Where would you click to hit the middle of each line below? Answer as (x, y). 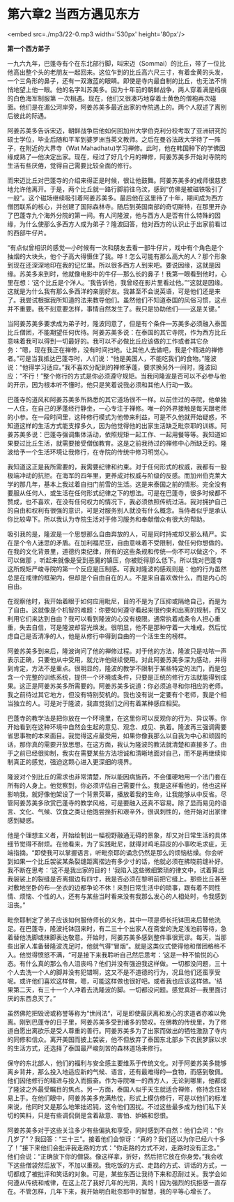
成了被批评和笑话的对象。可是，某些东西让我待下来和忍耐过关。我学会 (120, 1173)
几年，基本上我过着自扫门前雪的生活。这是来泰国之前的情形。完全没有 (126, 484)
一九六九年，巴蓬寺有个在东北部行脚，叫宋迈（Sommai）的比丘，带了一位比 (117, 63)
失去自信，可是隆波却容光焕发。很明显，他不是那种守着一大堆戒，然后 (120, 627)
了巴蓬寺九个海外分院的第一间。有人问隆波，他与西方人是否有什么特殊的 (111, 215)
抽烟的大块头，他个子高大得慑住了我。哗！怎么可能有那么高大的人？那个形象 (117, 256)
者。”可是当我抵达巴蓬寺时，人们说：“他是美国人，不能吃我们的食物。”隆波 (112, 358)
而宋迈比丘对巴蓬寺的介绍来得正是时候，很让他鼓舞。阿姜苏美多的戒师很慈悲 (117, 180)
